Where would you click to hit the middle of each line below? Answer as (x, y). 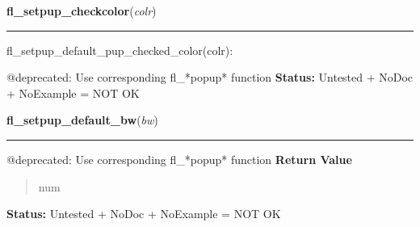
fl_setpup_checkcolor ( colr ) (82, 11)
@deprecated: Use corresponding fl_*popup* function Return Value (179, 159)
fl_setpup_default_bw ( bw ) (82, 120)
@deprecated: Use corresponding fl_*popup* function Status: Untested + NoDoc (210, 77)
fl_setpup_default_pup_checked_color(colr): (120, 50)
